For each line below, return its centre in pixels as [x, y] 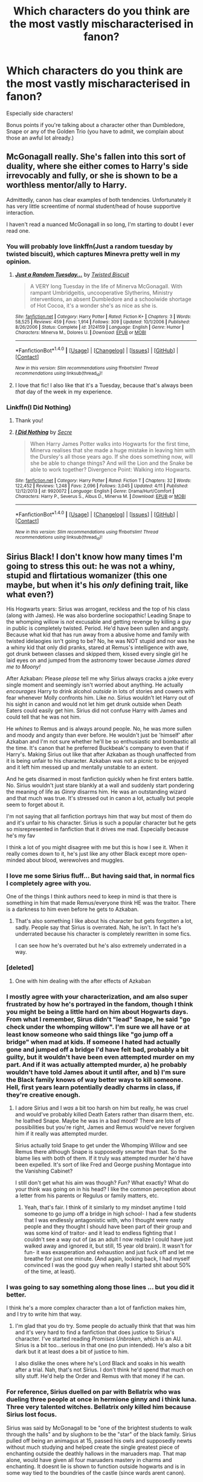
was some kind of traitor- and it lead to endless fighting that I [100, 1233]
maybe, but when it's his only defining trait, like [97, 585]
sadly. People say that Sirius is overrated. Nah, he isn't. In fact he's [98, 927]
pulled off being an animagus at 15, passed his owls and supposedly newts [99, 1440]
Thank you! [29, 421]
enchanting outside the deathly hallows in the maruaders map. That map [96, 1453]
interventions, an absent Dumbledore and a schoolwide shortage [111, 299]
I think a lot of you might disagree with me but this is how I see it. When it [97, 847]
